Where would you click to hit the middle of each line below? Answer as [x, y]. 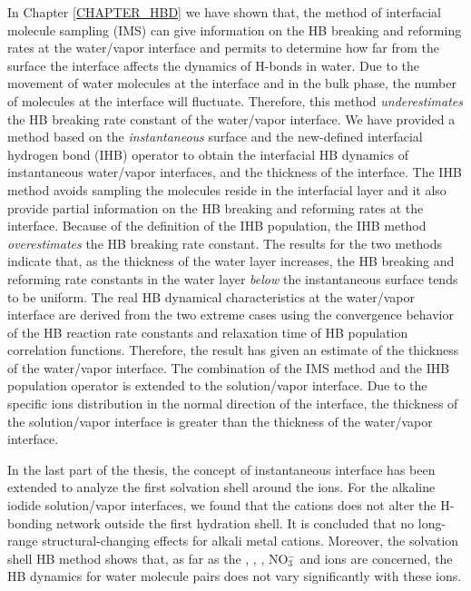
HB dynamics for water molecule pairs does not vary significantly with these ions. [235, 576]
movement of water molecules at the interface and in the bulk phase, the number [232, 83]
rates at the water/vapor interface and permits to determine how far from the [224, 48]
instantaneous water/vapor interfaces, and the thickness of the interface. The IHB [235, 172]
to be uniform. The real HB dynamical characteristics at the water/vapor [211, 296]
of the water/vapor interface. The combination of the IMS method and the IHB [229, 367]
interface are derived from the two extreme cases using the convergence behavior [231, 315]
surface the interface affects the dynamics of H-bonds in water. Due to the [214, 65]
